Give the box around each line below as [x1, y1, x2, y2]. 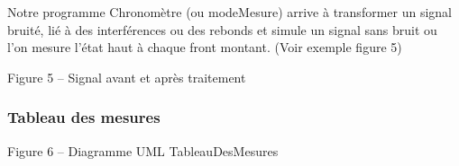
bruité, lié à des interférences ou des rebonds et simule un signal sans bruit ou [7, 20, 437, 39]
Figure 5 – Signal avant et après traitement [7, 67, 246, 86]
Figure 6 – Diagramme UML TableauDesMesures [7, 141, 279, 160]
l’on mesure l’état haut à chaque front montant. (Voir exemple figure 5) [7, 38, 402, 57]
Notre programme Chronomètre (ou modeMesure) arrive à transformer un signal [7, 3, 452, 21]
